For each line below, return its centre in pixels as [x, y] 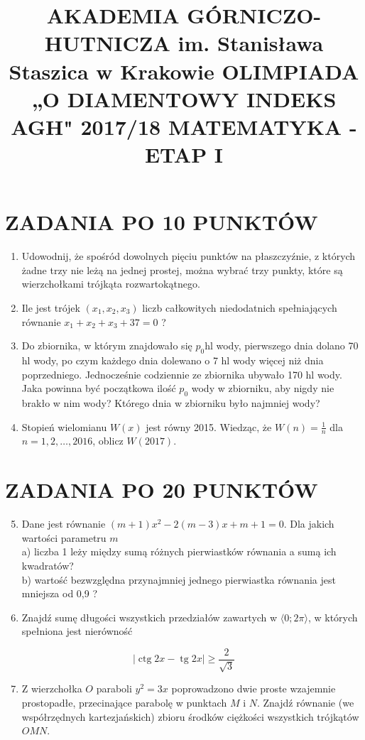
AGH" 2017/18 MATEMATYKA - [184, 126]
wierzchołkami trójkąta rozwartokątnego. [111, 284]
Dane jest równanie [64, 524]
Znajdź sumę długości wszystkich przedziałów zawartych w [149, 617]
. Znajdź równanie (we [305, 702]
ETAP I [184, 154]
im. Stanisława [251, 43]
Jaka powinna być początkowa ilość [99, 388]
